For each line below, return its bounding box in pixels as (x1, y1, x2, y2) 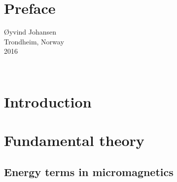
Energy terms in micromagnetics (4, 164, 174, 179)
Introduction (4, 91, 92, 111)
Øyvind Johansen (4, 27, 57, 37)
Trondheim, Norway (4, 36, 64, 46)
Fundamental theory (4, 130, 144, 150)
